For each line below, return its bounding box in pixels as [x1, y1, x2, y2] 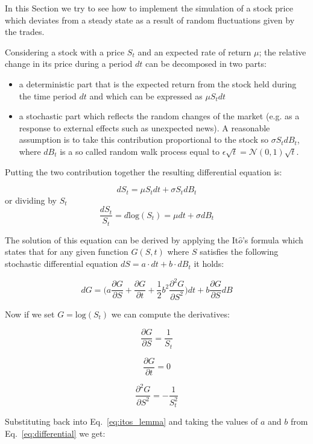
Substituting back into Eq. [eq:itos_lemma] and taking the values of [5, 415, 258, 428]
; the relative [259, 45, 306, 58]
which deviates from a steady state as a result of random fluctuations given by [5, 13, 295, 26]
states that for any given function [5, 245, 128, 258]
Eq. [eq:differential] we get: [5, 427, 106, 439]
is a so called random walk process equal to [60, 145, 220, 157]
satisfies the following [200, 245, 279, 258]
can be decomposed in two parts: [145, 57, 267, 70]
